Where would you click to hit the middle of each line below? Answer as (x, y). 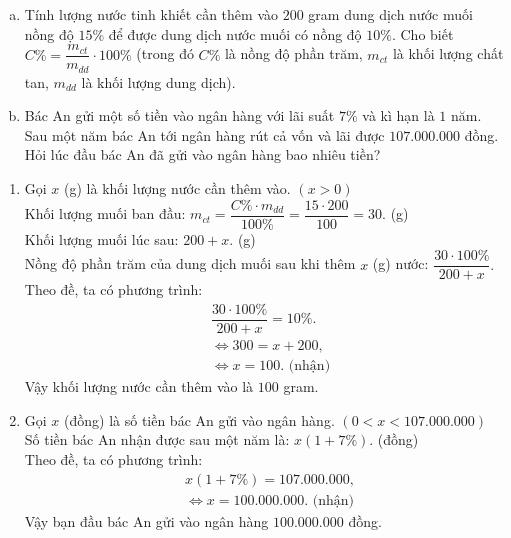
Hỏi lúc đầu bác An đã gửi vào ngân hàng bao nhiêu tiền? (202, 154)
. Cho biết (422, 33)
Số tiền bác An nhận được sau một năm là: (157, 439)
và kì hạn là (398, 115)
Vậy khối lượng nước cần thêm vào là (139, 386)
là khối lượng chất (448, 53)
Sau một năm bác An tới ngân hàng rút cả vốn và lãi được (204, 134)
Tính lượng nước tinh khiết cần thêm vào (151, 14)
